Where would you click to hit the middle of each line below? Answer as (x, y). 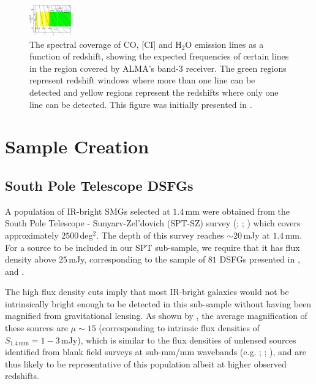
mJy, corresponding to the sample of (137, 259)
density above (31, 259)
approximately (32, 235)
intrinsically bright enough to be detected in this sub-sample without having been (158, 303)
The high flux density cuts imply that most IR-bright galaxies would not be (147, 292)
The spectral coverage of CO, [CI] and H (106, 44)
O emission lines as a (224, 44)
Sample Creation (77, 146)
